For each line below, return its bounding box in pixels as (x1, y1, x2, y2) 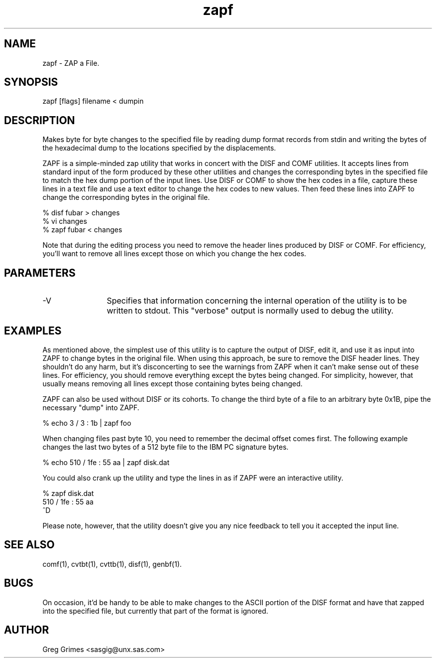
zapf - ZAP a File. (42, 58, 100, 67)
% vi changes (42, 217, 87, 226)
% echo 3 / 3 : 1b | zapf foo (42, 418, 131, 427)
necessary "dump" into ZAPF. (42, 403, 139, 412)
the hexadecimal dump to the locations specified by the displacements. (42, 144, 276, 153)
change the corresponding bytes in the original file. (42, 193, 210, 202)
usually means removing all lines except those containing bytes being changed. (42, 379, 303, 388)
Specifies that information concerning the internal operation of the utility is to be (107, 296, 407, 306)
